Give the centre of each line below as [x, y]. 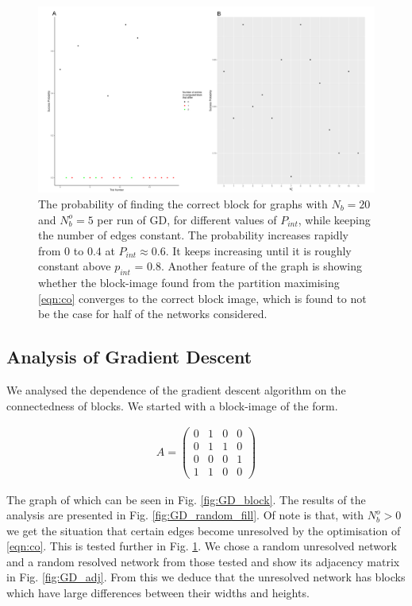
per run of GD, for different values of [187, 219]
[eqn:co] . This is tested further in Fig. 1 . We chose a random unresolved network [202, 546]
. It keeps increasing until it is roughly [258, 250]
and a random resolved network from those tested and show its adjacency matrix [203, 561]
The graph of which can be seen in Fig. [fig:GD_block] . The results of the [186, 499]
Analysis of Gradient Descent [129, 357]
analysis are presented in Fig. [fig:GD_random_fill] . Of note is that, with [185, 515]
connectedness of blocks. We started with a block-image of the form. [172, 405]
